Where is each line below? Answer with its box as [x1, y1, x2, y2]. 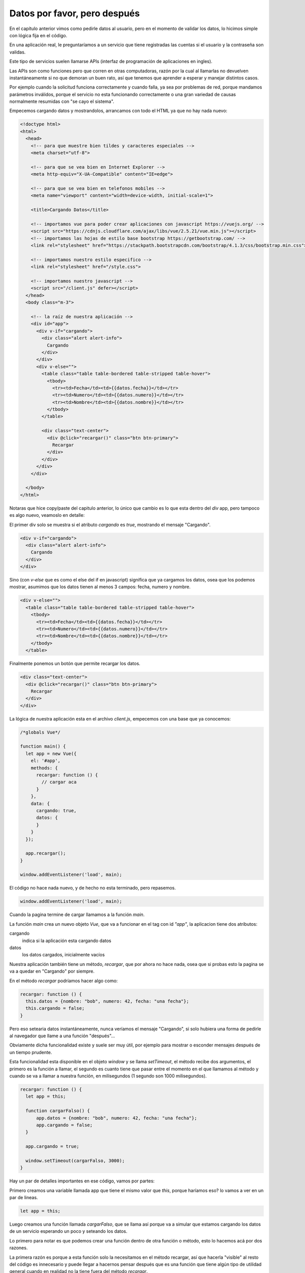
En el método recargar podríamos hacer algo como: [9, 978, 118, 984]
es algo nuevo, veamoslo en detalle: [9, 512, 85, 518]
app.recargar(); [25, 850, 66, 856]
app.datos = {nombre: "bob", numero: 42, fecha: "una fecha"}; [36, 1115, 197, 1121]
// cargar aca [41, 779, 77, 785]
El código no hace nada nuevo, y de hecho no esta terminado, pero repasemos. [9, 885, 176, 891]
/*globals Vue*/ [20, 729, 61, 735]
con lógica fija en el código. [9, 32, 68, 38]
